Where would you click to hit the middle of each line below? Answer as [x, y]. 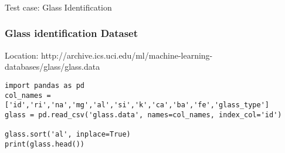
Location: [22, 55]
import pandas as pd [45, 85]
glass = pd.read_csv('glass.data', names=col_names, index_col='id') [143, 115]
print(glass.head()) [45, 144]
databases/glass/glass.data [52, 67]
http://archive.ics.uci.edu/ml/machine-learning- [127, 55]
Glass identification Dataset [72, 33]
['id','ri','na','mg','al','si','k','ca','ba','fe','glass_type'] [137, 105]
